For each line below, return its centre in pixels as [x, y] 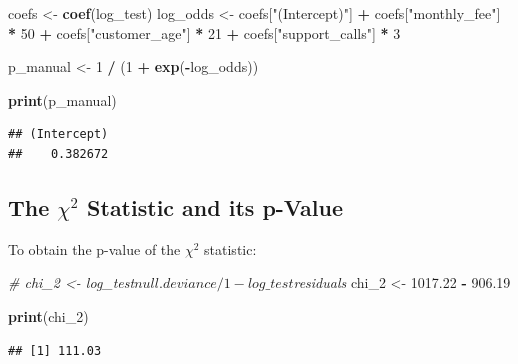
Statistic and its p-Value [215, 206]
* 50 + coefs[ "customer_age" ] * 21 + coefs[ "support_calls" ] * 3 [204, 32]
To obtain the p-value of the [94, 248]
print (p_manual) [62, 99]
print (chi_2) [48, 315]
